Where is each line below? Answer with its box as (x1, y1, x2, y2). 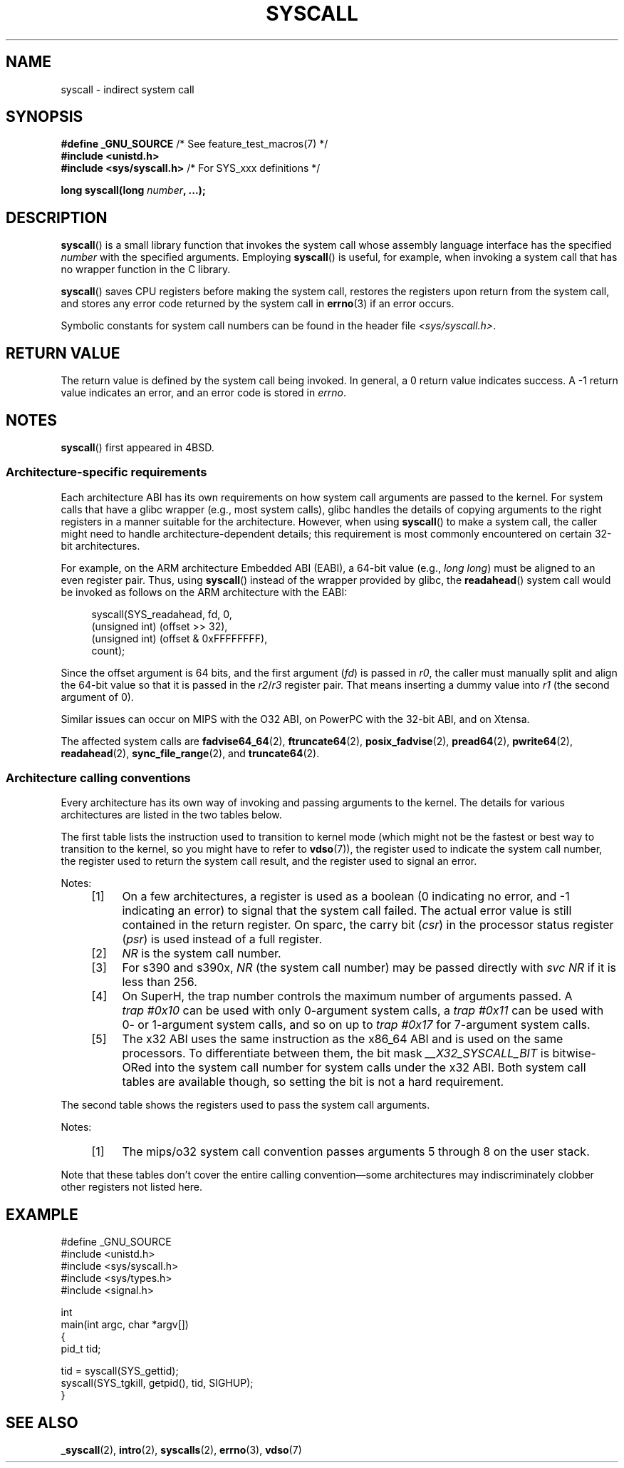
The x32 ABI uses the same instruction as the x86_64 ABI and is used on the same (122, 1032, 563, 1047)
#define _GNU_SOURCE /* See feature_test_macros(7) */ (61, 138, 328, 150)
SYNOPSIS (6, 108, 83, 126)
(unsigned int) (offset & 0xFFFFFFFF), (91, 632, 268, 645)
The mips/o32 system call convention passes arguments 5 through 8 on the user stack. (122, 1144, 590, 1159)
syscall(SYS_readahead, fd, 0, (91, 607, 232, 620)
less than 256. (122, 975, 197, 990)
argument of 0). (61, 690, 134, 703)
